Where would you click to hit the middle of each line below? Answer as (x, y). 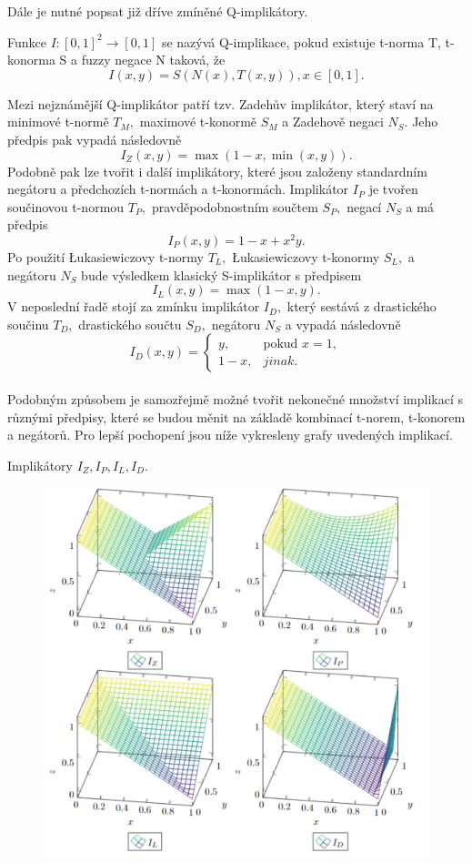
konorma (31, 60)
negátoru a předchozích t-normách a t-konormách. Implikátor (178, 189)
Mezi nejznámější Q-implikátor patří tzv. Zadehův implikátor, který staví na (221, 103)
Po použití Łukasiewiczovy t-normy (105, 257)
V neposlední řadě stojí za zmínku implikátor (134, 306)
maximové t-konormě (198, 122)
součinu (28, 324)
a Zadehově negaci (333, 122)
